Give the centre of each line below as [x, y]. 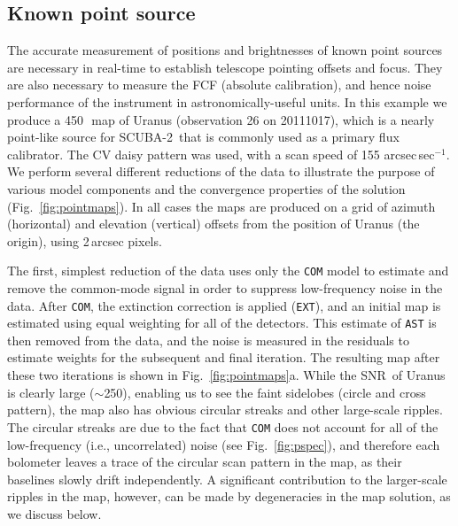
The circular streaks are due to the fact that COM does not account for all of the [223, 426]
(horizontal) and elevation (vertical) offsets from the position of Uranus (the [213, 224]
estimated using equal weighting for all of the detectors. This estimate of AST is [222, 323]
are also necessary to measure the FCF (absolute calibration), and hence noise [219, 85]
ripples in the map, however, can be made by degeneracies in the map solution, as [229, 496]
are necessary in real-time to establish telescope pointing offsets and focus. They [225, 67]
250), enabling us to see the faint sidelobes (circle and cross [265, 392]
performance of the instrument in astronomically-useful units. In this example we [227, 101]
